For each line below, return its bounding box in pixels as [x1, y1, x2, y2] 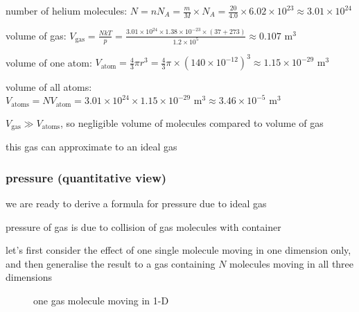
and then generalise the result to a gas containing [6, 256, 216, 270]
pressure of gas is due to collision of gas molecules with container [6, 219, 281, 234]
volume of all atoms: [6, 80, 92, 94]
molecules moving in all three [229, 256, 354, 270]
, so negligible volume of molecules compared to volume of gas [60, 115, 324, 130]
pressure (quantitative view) [6, 168, 167, 186]
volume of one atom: [6, 55, 92, 69]
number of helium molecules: [6, 3, 128, 17]
